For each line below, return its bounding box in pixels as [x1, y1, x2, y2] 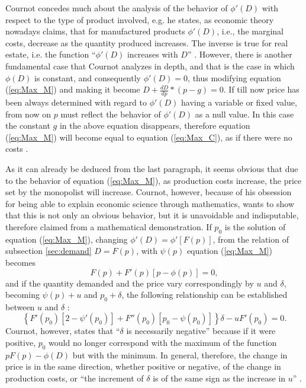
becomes [5, 256, 36, 268]
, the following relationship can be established [121, 288, 288, 301]
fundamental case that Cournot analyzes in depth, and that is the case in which [5, 59, 295, 72]
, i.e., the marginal [217, 25, 284, 37]
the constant [5, 119, 50, 132]
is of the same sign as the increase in [153, 372, 286, 384]
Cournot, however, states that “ [5, 325, 120, 337]
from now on [5, 107, 51, 120]
